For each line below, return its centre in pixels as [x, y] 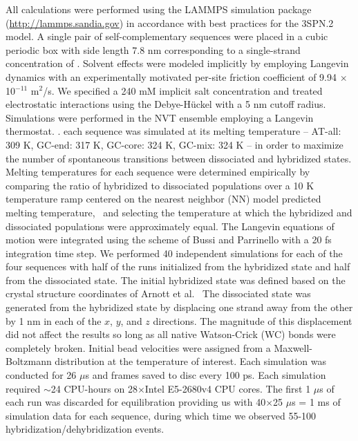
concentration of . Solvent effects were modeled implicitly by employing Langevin [177, 63]
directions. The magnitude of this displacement [253, 320]
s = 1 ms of [316, 402]
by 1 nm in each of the [54, 320]
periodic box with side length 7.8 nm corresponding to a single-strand [153, 49]
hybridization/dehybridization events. [85, 429]
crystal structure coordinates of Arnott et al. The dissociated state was [158, 293]
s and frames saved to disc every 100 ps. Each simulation [206, 375]
